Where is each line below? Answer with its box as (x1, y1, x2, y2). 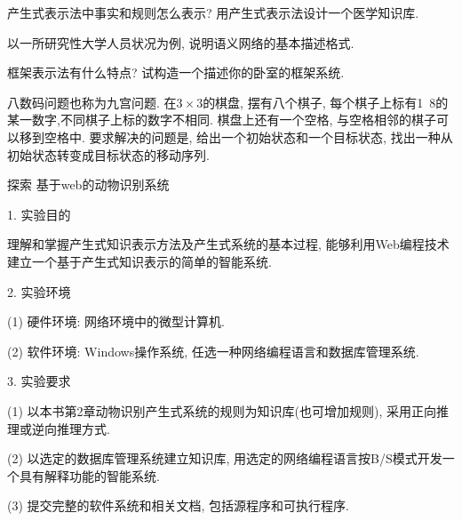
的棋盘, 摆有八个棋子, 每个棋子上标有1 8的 (203, 92, 449, 111)
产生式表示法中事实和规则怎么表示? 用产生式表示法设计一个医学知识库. (7, 4, 419, 21)
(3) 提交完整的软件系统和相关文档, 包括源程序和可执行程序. (7, 496, 349, 515)
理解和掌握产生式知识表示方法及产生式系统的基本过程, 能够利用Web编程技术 (7, 235, 450, 253)
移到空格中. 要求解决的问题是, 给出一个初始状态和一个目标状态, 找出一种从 (19, 127, 453, 146)
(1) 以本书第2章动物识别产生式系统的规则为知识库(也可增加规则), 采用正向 (7, 401, 436, 420)
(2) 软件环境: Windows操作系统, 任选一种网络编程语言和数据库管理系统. (7, 341, 419, 360)
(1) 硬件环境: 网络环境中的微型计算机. (7, 312, 225, 331)
